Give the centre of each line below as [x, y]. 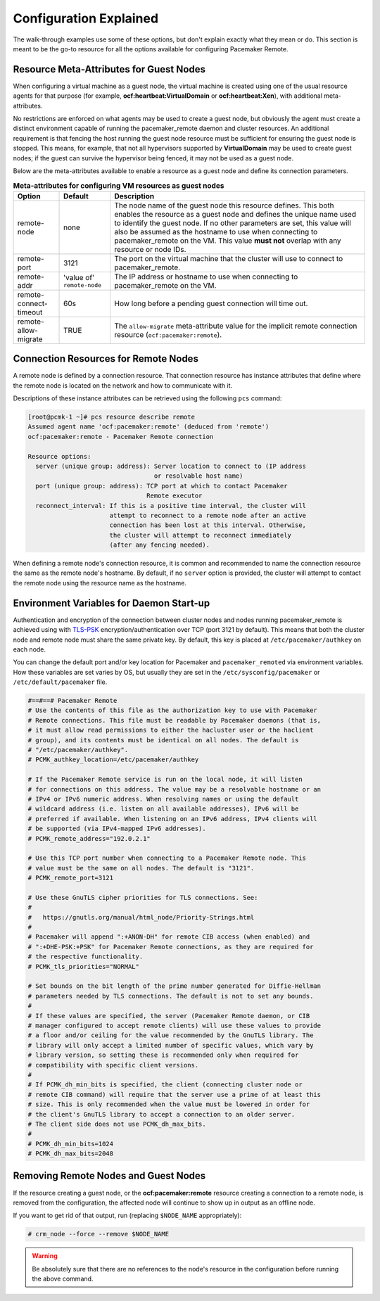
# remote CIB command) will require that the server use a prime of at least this [175, 1094]
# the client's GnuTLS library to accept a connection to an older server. [161, 1114]
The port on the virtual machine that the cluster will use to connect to [228, 258]
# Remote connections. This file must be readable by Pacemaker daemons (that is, [175, 720]
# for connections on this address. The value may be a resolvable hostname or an [175, 789]
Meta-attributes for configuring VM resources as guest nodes [119, 185]
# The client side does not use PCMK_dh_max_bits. [117, 1124]
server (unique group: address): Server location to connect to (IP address [171, 466]
